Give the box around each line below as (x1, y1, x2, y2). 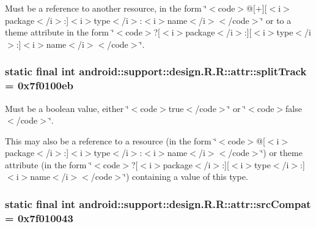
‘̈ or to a (260, 13, 292, 26)
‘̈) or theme (260, 146, 303, 159)
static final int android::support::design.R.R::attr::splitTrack (5, 64, 307, 79)
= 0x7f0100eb (5, 78, 74, 93)
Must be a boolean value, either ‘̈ (5, 102, 129, 114)
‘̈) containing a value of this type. (123, 170, 248, 183)
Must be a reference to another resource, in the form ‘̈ (5, 2, 207, 14)
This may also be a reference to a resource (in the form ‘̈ (5, 134, 217, 147)
